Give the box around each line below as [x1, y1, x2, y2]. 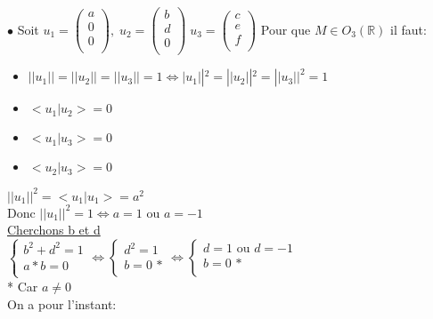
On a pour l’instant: [7, 294, 117, 313]
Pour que [260, 20, 311, 38]
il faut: [390, 20, 427, 38]
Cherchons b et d [7, 220, 101, 239]
